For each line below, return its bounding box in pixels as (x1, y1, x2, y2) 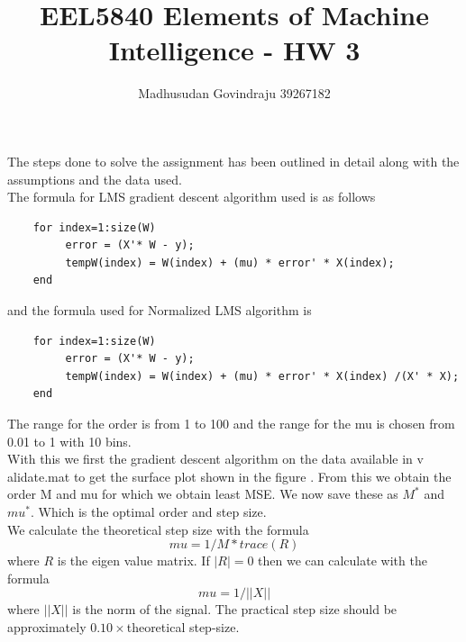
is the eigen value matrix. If (57, 551, 210, 570)
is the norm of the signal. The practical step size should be (72, 600, 397, 619)
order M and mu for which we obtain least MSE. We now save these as (7, 484, 398, 503)
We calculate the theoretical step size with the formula (7, 520, 309, 538)
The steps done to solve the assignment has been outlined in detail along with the (7, 151, 460, 170)
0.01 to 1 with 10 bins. (7, 431, 132, 450)
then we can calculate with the (258, 551, 427, 570)
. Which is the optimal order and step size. (31, 502, 267, 520)
